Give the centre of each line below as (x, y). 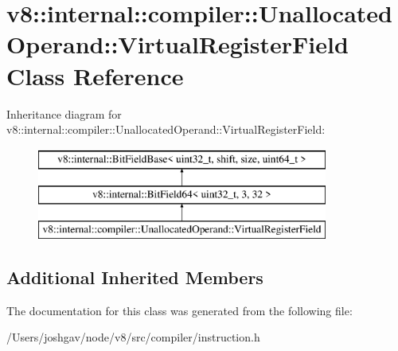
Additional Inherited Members (135, 277)
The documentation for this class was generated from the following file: (179, 310)
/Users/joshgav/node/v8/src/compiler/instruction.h (133, 337)
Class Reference (95, 75)
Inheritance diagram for (64, 113)
